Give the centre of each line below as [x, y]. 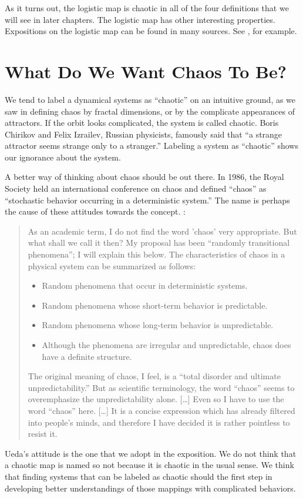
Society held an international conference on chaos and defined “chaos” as [136, 188]
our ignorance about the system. [63, 157]
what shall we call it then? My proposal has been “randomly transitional [159, 243]
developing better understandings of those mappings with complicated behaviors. [150, 488]
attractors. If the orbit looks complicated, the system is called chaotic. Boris [142, 123]
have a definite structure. [87, 356]
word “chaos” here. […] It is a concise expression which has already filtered [161, 410]
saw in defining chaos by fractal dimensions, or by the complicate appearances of [150, 111]
